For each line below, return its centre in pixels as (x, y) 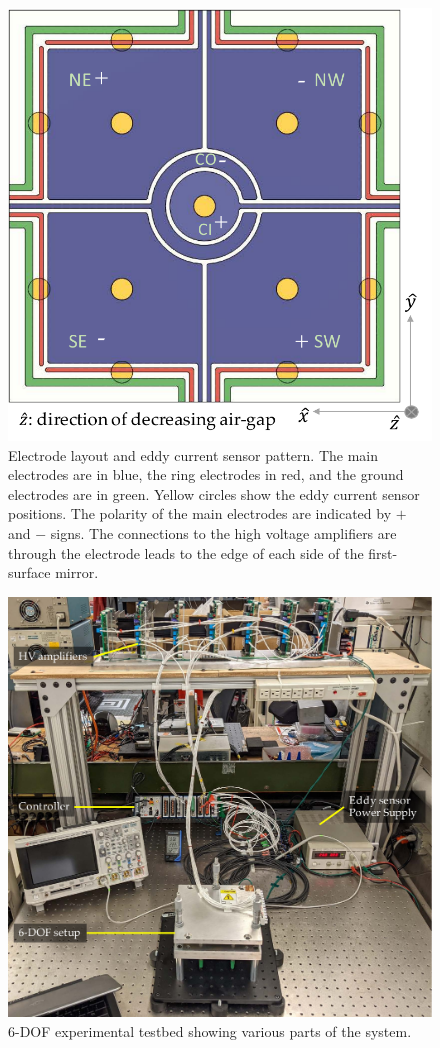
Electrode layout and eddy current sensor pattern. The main (193, 454)
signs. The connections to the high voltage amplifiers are (223, 533)
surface (29, 572)
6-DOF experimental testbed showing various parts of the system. (210, 1030)
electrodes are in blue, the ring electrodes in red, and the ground (206, 474)
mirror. (77, 572)
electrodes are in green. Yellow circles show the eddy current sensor (214, 493)
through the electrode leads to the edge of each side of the (186, 552)
